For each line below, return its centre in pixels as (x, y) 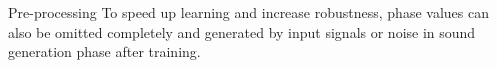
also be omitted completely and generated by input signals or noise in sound (242, 31)
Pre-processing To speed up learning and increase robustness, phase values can (248, 12)
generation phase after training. (104, 51)
